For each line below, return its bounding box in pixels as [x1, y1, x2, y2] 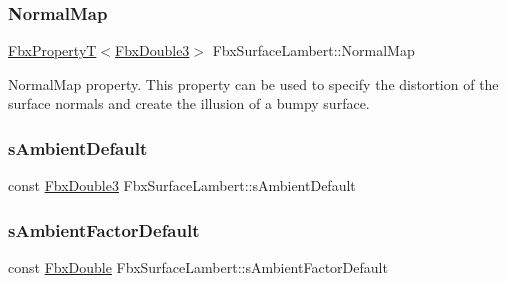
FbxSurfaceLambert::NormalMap [212, 40, 415, 61]
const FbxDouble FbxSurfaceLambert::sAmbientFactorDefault [8, 257, 388, 278]
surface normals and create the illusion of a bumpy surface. [8, 93, 370, 114]
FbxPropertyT [8, 40, 97, 61]
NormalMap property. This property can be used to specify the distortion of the [8, 73, 499, 94]
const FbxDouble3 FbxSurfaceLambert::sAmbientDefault [8, 175, 356, 196]
